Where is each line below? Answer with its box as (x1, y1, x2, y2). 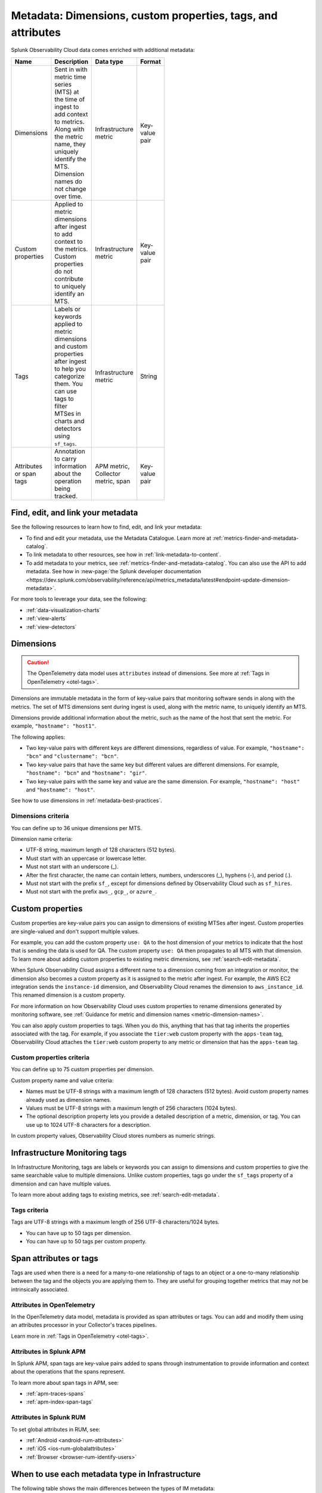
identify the (54, 155, 86, 163)
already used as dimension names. (26, 1096, 112, 1103)
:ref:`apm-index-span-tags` (26, 1398, 94, 1406)
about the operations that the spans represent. (11, 1368, 125, 1375)
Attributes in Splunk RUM (11, 1413, 86, 1421)
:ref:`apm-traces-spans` (26, 1390, 85, 1397)
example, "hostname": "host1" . (11, 723, 97, 730)
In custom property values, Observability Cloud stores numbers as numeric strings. (11, 1132, 216, 1139)
